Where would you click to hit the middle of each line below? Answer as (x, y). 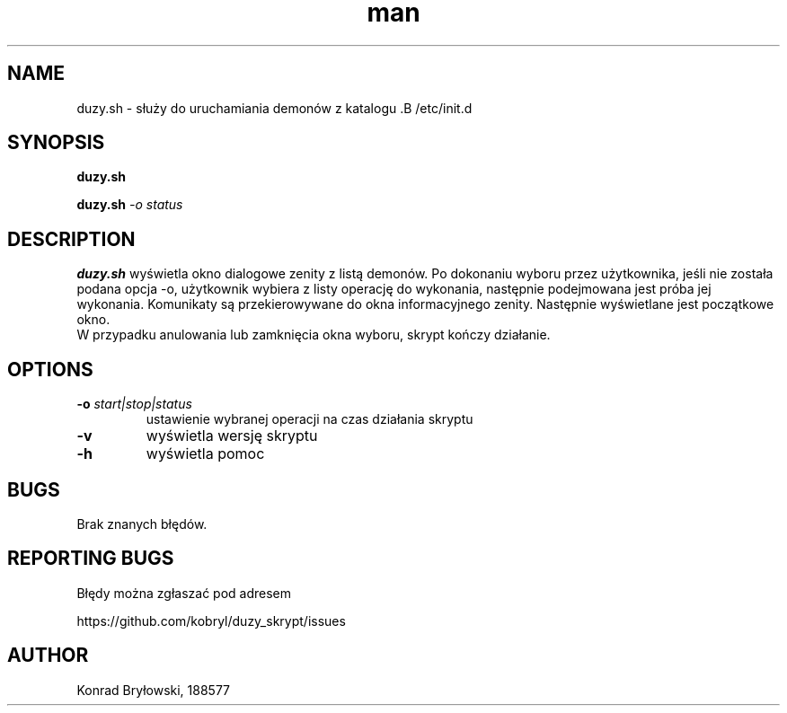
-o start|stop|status (134, 404)
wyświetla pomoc (205, 454)
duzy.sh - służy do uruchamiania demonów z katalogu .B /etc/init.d (274, 108)
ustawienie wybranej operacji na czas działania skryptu (309, 419)
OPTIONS (50, 369)
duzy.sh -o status (130, 205)
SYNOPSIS (56, 143)
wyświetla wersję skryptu (232, 436)
